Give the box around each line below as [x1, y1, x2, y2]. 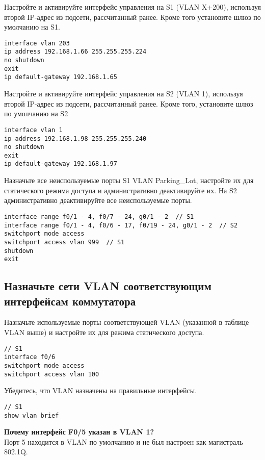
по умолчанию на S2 [4, 108, 68, 119]
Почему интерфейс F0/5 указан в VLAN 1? [4, 426, 154, 437]
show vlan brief [4, 412, 59, 419]
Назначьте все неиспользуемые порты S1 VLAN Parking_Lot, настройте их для [4, 175, 254, 186]
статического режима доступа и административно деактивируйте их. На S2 [4, 185, 237, 195]
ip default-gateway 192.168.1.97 [4, 160, 117, 168]
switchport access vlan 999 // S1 [4, 238, 125, 246]
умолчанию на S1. [4, 21, 60, 32]
